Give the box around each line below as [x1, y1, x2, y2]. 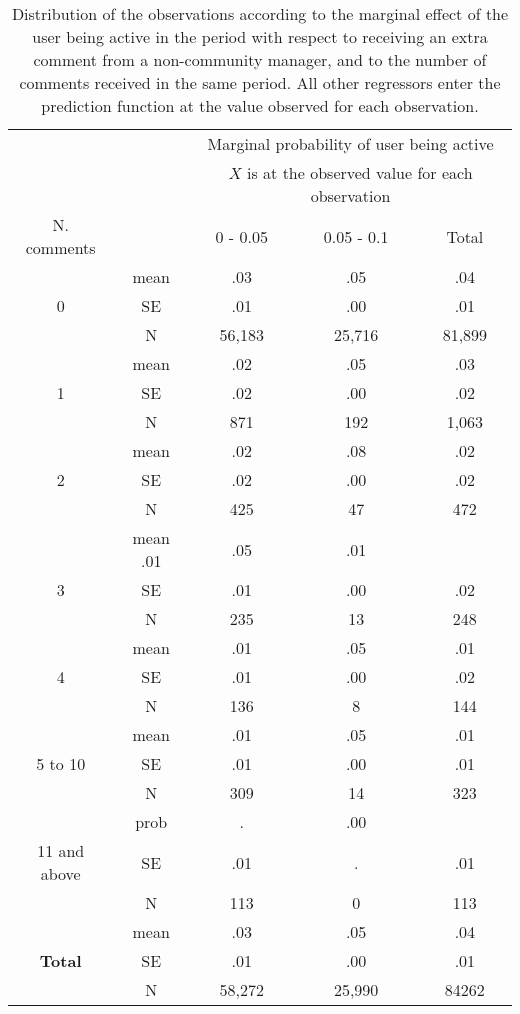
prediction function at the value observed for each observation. [41, 94, 479, 117]
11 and [37, 839, 85, 862]
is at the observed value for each [246, 161, 473, 184]
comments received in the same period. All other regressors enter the [19, 71, 501, 94]
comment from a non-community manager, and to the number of [33, 48, 487, 71]
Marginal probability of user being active [207, 132, 494, 155]
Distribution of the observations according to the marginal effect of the [11, 2, 509, 25]
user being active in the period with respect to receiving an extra [32, 25, 488, 48]
